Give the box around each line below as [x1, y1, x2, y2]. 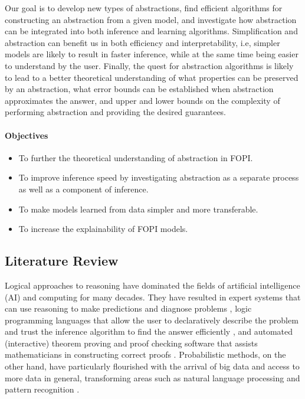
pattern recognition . [5, 383, 80, 395]
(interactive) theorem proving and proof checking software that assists [5, 336, 258, 349]
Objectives [5, 129, 48, 141]
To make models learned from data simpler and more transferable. [18, 202, 258, 215]
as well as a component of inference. [18, 182, 149, 195]
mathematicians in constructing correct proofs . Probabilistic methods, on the [5, 348, 286, 361]
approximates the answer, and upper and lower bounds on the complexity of [5, 94, 280, 106]
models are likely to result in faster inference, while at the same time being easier [5, 48, 299, 60]
